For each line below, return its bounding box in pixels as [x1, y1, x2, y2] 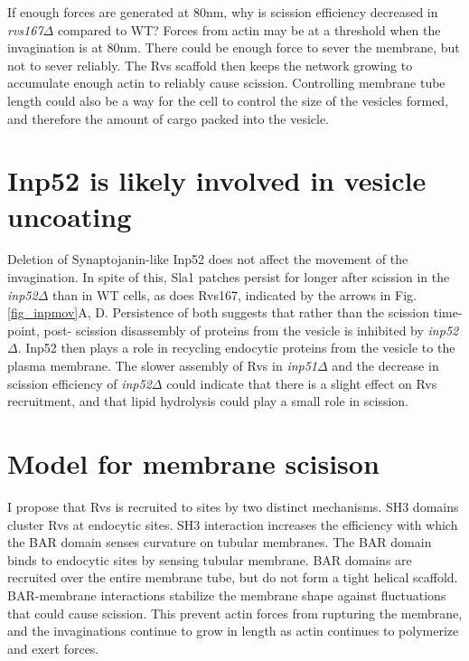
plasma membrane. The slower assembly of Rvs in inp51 [7, 356, 318, 375]
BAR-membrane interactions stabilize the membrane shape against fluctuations [7, 585, 446, 604]
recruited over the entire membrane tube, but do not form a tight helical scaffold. [7, 568, 458, 587]
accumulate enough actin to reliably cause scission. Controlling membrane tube [7, 73, 446, 92]
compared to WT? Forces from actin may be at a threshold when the [57, 20, 441, 39]
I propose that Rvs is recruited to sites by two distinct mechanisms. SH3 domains [7, 496, 459, 515]
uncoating [7, 197, 132, 234]
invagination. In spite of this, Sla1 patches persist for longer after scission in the [7, 268, 450, 287]
